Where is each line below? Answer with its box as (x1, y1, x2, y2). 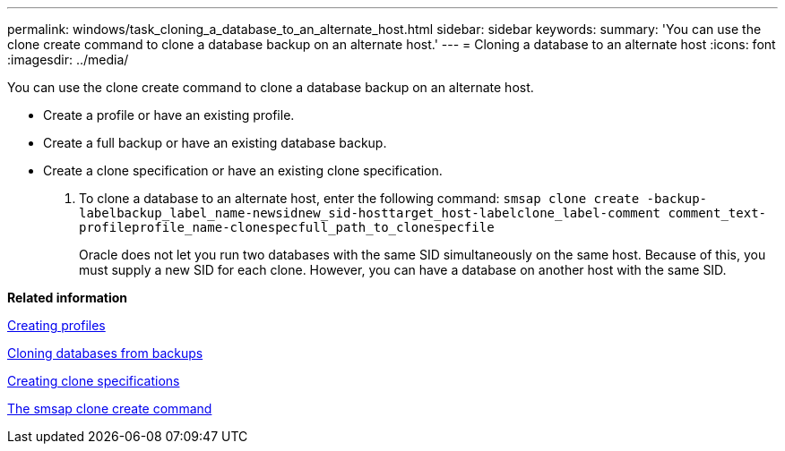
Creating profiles (7, 318, 106, 333)
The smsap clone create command (7, 401, 212, 416)
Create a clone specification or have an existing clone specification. (43, 163, 443, 178)
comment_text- (668, 206, 767, 220)
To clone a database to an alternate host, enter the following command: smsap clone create (79, 191, 640, 206)
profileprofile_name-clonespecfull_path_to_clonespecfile (79, 220, 495, 234)
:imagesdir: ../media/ (7, 52, 129, 67)
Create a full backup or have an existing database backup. (43, 135, 387, 150)
